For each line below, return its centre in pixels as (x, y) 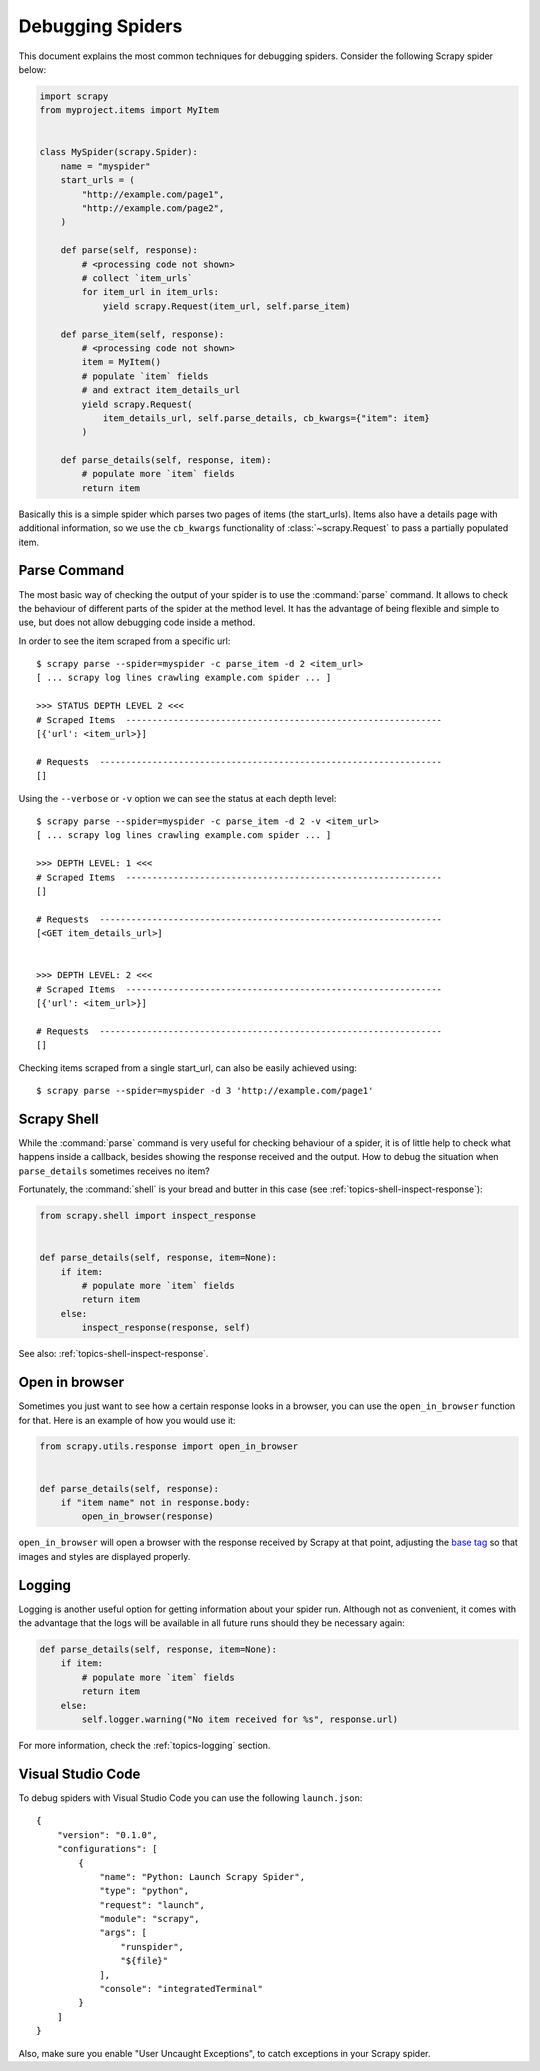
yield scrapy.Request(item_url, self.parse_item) (226, 306)
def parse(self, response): (129, 250)
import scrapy (74, 96)
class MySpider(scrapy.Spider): (119, 152)
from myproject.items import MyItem (129, 110)
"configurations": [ (107, 1849)
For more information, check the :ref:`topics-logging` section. (144, 1746)
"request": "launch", (152, 1904)
